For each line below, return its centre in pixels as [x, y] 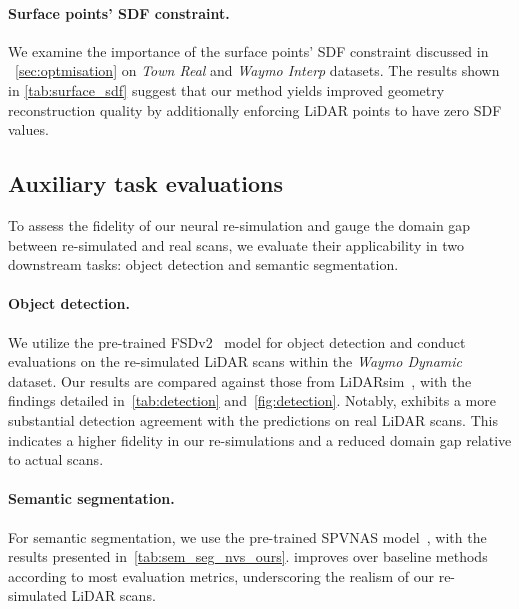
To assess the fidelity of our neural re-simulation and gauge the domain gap [239, 224]
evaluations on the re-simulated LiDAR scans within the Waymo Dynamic [235, 361]
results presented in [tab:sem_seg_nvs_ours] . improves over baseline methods [248, 556]
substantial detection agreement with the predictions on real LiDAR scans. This [253, 419]
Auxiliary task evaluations [145, 183]
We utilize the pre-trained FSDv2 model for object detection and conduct [237, 341]
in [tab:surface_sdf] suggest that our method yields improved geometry [226, 89]
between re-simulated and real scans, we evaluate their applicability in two [236, 244]
